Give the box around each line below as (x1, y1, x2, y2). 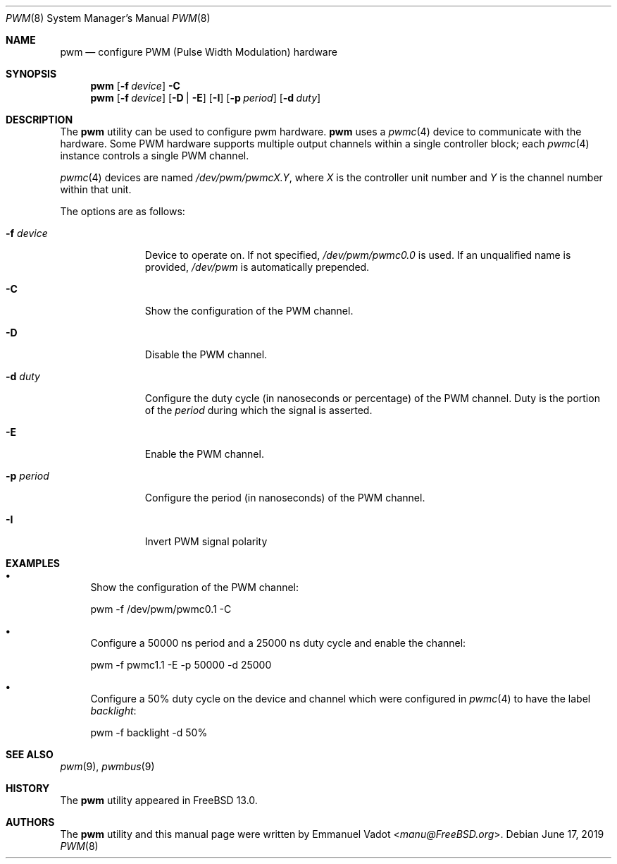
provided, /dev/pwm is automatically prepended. (144, 261, 370, 273)
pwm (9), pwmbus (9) (60, 760, 155, 772)
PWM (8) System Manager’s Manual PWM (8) (6, 12, 211, 24)
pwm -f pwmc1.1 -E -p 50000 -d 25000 (90, 659, 272, 671)
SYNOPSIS (6, 68, 57, 80)
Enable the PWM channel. (144, 448, 264, 460)
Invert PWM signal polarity (144, 535, 268, 547)
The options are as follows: (60, 205, 185, 217)
